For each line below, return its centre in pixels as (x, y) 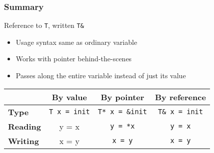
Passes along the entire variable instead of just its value (101, 76)
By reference (180, 97)
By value (69, 97)
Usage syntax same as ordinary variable (76, 42)
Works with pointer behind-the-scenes (74, 59)
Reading (24, 126)
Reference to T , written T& (44, 25)
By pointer (122, 97)
